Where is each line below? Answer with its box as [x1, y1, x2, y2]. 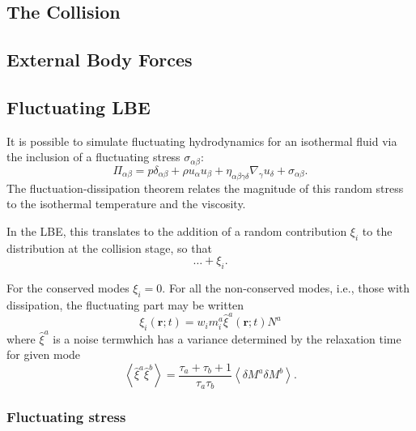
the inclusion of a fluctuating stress [6, 148, 180, 165]
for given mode [6, 346, 81, 363]
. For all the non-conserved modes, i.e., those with [162, 279, 410, 296]
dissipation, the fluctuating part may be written [6, 296, 244, 313]
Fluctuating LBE [6, 94, 151, 119]
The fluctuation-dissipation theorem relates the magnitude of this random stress [6, 179, 404, 196]
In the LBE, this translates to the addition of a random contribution [6, 222, 347, 239]
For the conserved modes [6, 279, 129, 296]
